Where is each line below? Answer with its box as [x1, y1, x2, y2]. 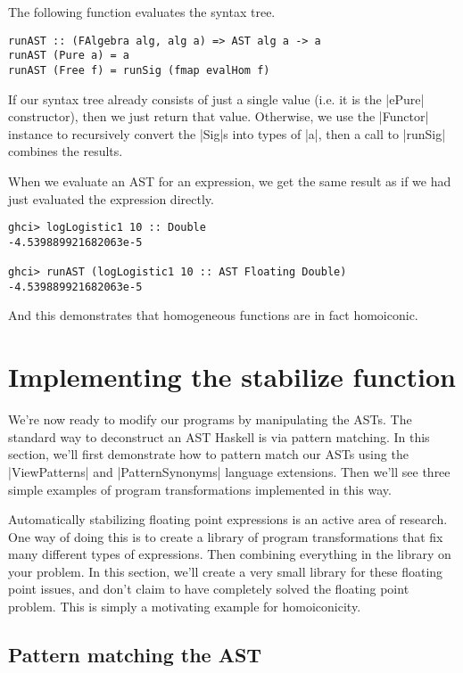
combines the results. [8, 142, 123, 160]
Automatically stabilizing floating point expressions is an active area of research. [8, 510, 448, 529]
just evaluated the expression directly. [8, 189, 214, 208]
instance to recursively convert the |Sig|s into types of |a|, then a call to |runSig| [8, 124, 446, 143]
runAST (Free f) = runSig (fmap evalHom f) [8, 63, 270, 77]
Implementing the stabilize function [8, 358, 456, 395]
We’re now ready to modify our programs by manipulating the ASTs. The [8, 410, 412, 429]
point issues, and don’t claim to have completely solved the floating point [8, 579, 409, 598]
